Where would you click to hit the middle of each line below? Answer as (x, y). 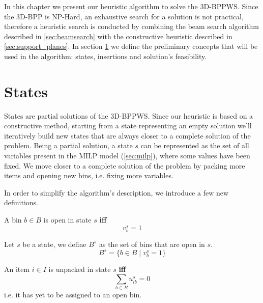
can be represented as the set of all (195, 145)
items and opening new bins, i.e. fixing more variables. (89, 175)
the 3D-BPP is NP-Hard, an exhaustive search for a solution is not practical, (124, 16)
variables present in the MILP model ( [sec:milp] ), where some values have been (127, 156)
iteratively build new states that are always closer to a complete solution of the (127, 135)
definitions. (21, 202)
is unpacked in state (80, 269)
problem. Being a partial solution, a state (68, 145)
